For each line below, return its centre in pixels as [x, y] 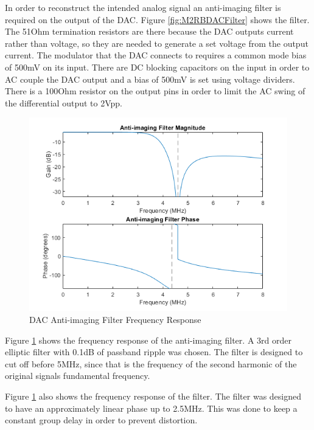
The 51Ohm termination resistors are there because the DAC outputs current [149, 31]
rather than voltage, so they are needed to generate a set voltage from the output [157, 43]
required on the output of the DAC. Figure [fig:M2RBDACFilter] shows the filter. [157, 19]
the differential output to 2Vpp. [64, 102]
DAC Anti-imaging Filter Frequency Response [115, 319]
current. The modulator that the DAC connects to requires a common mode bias [156, 55]
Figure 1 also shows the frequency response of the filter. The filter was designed [153, 396]
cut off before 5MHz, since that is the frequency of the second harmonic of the [151, 363]
